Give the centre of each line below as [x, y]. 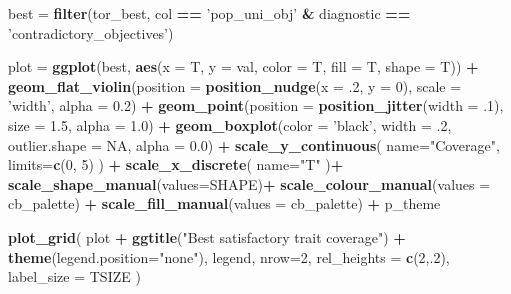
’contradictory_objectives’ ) [91, 32]
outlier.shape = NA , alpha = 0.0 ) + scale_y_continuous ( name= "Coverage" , [254, 144]
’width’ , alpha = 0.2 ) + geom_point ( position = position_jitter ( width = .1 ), [256, 105]
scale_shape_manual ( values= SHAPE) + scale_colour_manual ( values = [249, 183]
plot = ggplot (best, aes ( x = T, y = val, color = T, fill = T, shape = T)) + [243, 66]
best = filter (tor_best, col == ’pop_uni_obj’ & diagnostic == [209, 13]
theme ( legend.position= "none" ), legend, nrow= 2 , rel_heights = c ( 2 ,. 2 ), [229, 256]
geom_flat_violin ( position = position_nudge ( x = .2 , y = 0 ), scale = [235, 85]
